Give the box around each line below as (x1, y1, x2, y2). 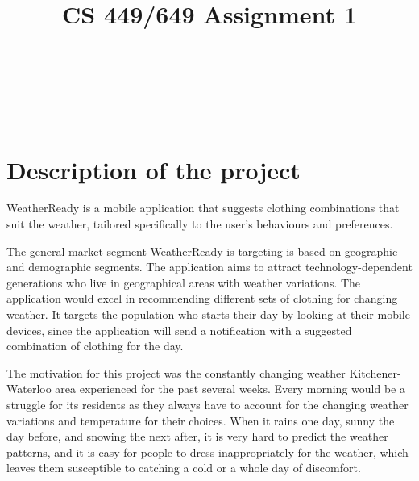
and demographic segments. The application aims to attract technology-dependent (6, 258, 413, 275)
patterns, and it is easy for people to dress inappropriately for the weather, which (6, 443, 409, 460)
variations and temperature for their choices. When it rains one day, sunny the (6, 412, 395, 429)
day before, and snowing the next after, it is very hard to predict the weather (6, 428, 388, 445)
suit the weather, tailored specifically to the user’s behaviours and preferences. (6, 215, 393, 232)
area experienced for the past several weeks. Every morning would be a (55, 380, 405, 397)
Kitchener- (349, 364, 401, 381)
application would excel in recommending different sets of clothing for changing (6, 290, 398, 307)
